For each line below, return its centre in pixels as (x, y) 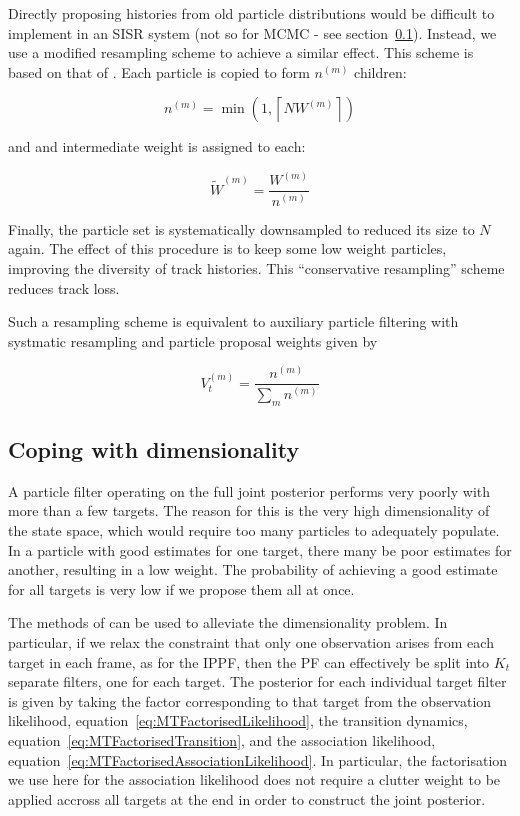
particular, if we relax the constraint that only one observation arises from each (251, 641)
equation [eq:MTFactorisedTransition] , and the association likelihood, (222, 739)
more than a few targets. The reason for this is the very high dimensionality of (249, 510)
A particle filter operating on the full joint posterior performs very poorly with (249, 490)
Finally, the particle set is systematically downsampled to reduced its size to (241, 228)
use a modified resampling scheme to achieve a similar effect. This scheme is (241, 52)
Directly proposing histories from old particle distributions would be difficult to (251, 13)
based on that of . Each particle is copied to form (159, 71)
